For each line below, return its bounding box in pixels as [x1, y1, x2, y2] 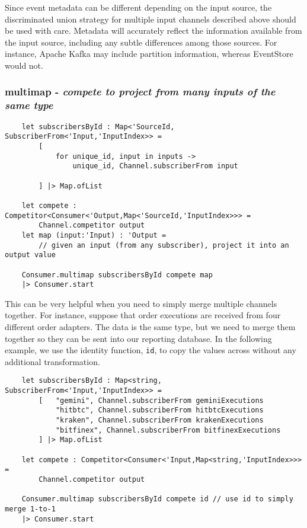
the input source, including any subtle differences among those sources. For [5, 36, 277, 48]
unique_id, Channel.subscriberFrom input [72, 162, 238, 171]
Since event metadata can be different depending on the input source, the [5, 1, 272, 13]
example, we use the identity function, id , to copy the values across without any [5, 344, 296, 356]
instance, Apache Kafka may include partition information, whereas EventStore [5, 47, 293, 60]
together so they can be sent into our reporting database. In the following [5, 332, 272, 344]
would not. [5, 59, 43, 71]
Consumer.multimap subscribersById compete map [21, 270, 213, 279]
